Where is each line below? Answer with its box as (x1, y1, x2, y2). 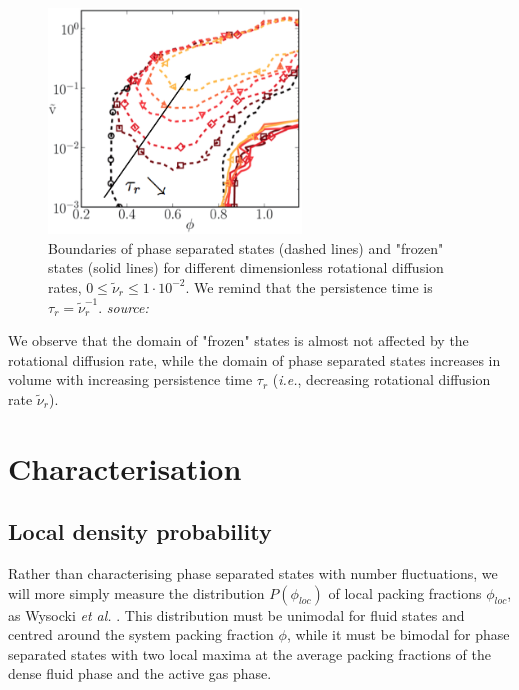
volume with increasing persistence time (8, 369, 253, 390)
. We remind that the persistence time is (185, 276, 433, 297)
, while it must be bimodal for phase (286, 624, 510, 645)
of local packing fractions (328, 582, 482, 603)
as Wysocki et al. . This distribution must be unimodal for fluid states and (8, 604, 465, 625)
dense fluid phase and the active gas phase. (8, 663, 272, 684)
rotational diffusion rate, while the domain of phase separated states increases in (8, 349, 501, 370)
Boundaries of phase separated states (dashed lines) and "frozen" (48, 237, 444, 258)
